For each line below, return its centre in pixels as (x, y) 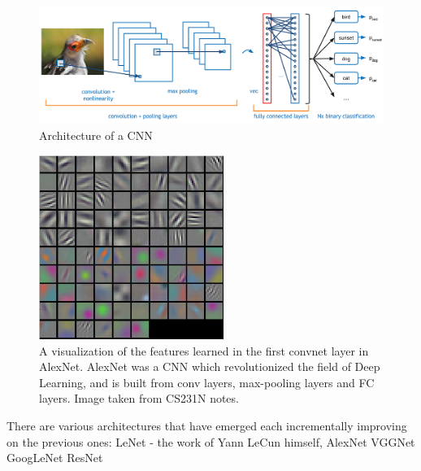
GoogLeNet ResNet (55, 458)
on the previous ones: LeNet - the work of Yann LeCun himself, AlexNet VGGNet (211, 441)
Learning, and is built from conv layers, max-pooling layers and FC (207, 382)
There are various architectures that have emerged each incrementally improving (207, 425)
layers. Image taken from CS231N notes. (139, 398)
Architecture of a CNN (96, 135)
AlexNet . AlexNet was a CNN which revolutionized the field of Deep (210, 366)
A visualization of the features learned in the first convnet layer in (204, 350)
